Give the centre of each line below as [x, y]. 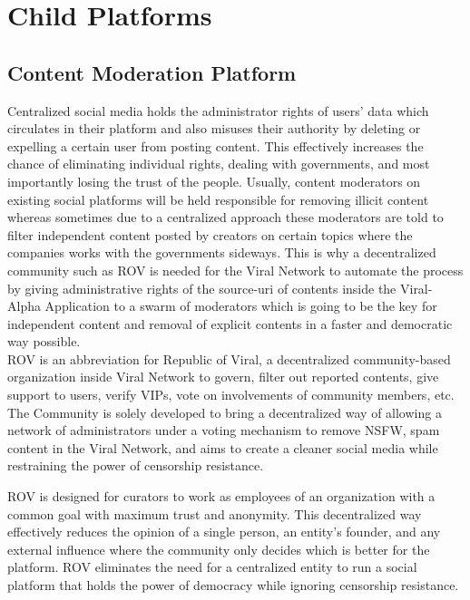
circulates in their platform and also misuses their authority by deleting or [214, 128]
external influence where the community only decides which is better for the [219, 549]
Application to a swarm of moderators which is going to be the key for [241, 306]
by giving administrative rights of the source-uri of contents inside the [202, 288]
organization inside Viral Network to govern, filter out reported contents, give [223, 377]
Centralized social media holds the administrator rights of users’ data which [218, 110]
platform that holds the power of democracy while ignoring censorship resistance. [233, 585]
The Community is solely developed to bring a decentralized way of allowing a [225, 412]
